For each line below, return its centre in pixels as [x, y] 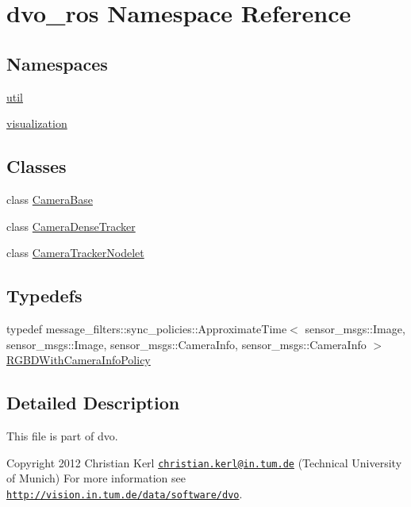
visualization [37, 123]
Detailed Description [93, 403]
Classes [36, 166]
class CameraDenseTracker [71, 226]
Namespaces [57, 63]
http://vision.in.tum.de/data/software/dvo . [125, 493]
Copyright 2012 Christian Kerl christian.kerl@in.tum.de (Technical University [204, 462]
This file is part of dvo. [62, 435]
